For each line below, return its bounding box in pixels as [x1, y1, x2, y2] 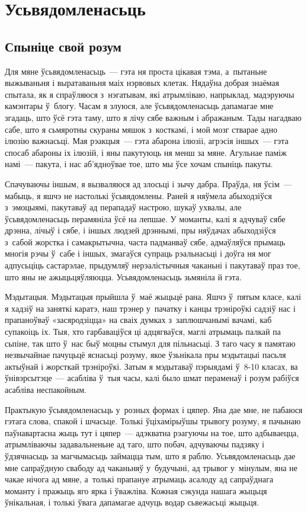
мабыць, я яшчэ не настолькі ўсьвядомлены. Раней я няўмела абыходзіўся [5, 189, 272, 201]
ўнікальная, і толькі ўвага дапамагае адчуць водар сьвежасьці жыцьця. [5, 496, 260, 508]
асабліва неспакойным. [5, 383, 87, 396]
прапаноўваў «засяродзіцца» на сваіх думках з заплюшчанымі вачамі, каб [5, 313, 272, 326]
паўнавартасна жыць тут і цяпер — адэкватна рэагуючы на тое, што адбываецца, [5, 426, 299, 439]
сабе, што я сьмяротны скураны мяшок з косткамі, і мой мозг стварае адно [5, 123, 277, 135]
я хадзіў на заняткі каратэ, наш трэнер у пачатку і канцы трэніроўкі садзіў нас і [5, 302, 296, 314]
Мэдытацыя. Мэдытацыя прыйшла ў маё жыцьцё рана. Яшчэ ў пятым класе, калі [5, 290, 301, 303]
